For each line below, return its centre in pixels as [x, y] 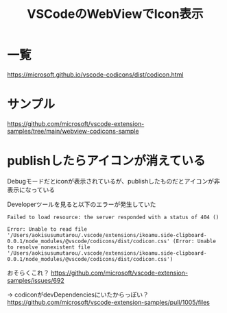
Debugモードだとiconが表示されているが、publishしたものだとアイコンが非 [114, 181]
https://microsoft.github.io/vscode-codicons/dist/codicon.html [95, 74]
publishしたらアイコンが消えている [106, 161]
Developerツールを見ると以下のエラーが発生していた [82, 204]
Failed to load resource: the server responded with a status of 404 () [113, 217]
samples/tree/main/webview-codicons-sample [73, 131]
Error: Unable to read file [47, 229]
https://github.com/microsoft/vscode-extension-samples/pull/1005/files [109, 302]
